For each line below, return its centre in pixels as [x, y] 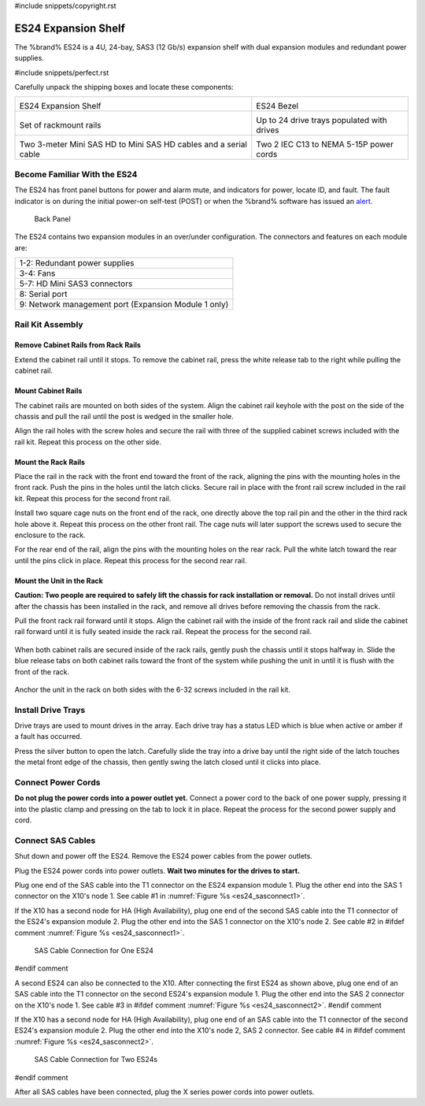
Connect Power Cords [57, 782]
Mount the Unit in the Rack [59, 581]
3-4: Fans [37, 273]
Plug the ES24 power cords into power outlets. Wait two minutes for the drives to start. [157, 870]
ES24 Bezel [277, 106]
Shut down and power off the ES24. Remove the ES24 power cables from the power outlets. [163, 856]
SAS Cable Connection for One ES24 [94, 951]
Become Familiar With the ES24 [76, 174]
